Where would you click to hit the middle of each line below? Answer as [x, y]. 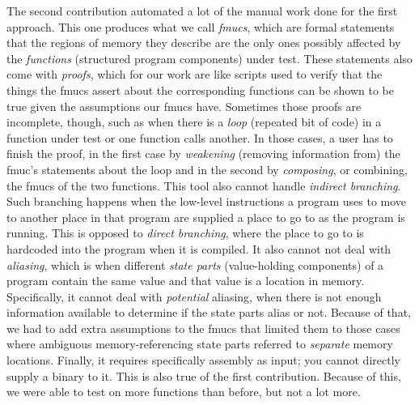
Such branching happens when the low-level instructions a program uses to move [207, 201]
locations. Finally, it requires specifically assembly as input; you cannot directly [203, 360]
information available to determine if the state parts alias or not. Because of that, [209, 312]
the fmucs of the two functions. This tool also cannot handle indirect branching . [204, 185]
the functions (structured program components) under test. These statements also [209, 58]
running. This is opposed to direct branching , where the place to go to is [185, 233]
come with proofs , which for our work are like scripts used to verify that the [195, 74]
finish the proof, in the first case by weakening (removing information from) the [203, 153]
